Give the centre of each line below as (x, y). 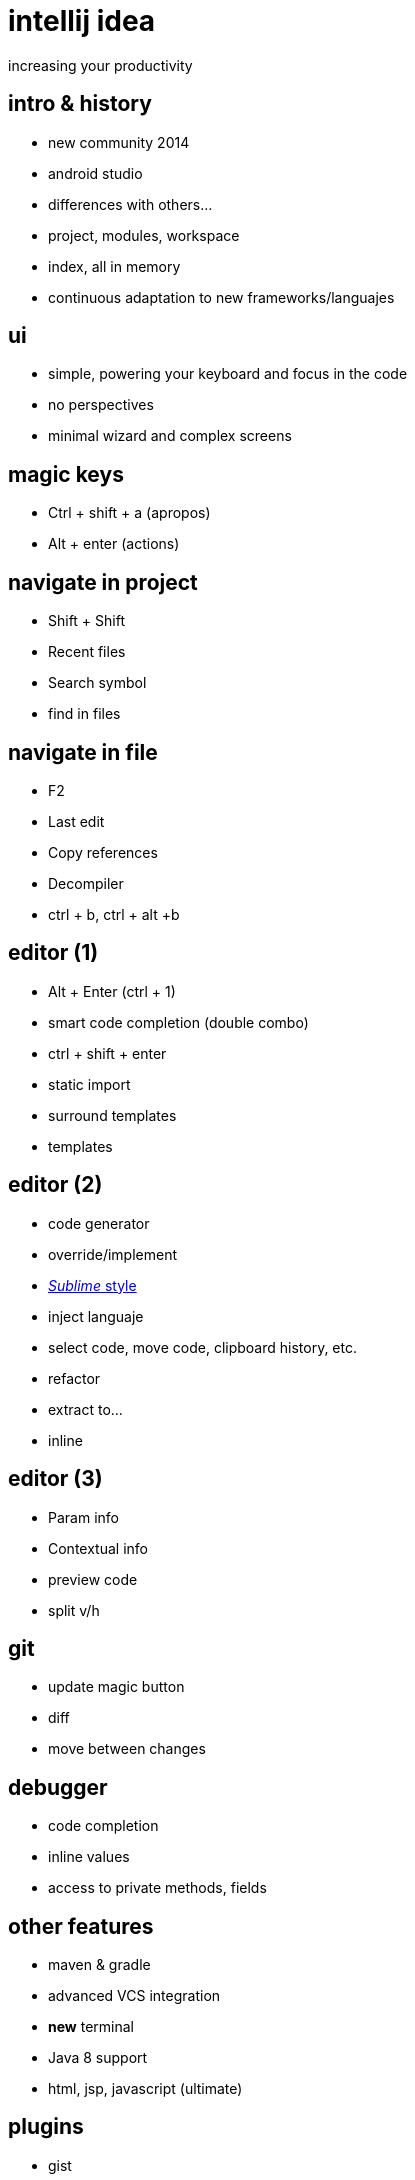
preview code (93, 1579)
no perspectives (101, 405)
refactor (74, 1378)
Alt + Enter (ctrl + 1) (112, 991)
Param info (83, 1517)
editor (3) (55, 1479)
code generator (99, 1223)
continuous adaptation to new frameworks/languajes (221, 297)
